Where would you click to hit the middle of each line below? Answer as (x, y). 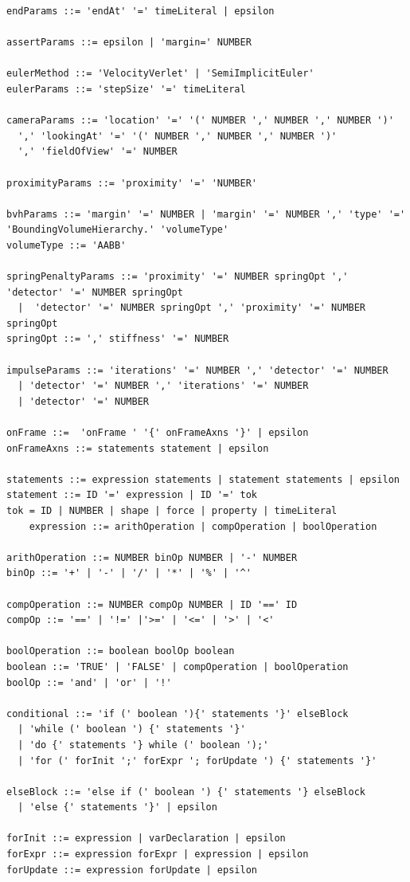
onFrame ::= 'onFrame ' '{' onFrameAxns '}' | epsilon (158, 433)
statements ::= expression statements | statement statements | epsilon (203, 479)
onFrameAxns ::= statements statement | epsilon (138, 448)
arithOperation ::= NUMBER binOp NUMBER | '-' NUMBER (152, 557)
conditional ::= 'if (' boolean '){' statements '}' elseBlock (178, 713)
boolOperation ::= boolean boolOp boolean (121, 651)
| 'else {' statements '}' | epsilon (117, 808)
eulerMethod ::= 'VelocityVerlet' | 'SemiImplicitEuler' (160, 74)
